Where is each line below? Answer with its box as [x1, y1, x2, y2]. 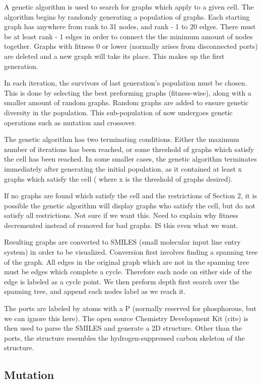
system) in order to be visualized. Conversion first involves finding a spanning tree [4, 247, 258, 257]
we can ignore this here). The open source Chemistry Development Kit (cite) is [4, 313, 248, 323]
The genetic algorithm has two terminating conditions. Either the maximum [4, 134, 239, 144]
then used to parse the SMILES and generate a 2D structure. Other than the [4, 323, 242, 333]
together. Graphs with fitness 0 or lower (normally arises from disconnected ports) [4, 41, 258, 51]
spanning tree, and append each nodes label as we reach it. [4, 286, 186, 296]
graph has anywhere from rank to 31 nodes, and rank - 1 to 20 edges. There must [4, 21, 256, 32]
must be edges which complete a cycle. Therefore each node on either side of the [4, 266, 252, 277]
